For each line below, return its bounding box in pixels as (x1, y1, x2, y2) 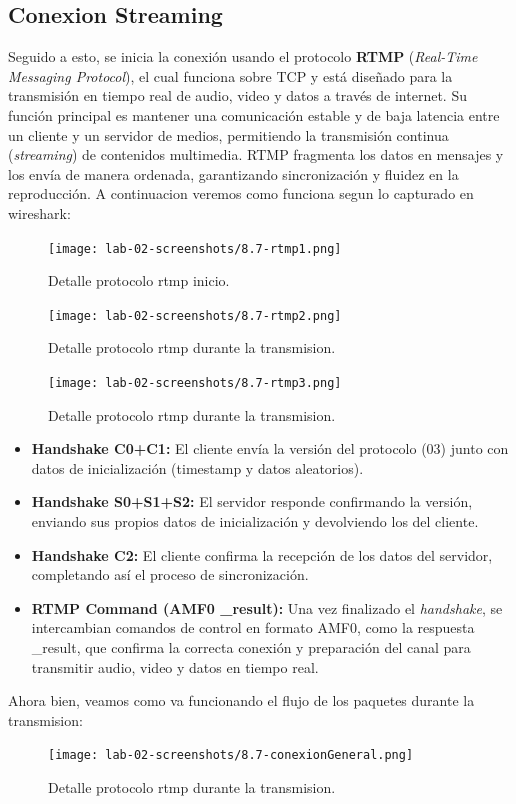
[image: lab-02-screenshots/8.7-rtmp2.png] (48, 308, 342, 323)
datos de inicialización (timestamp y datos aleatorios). (31, 457, 364, 478)
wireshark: (8, 202, 71, 223)
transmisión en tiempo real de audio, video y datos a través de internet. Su (8, 85, 467, 106)
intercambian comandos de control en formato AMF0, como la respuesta (31, 617, 475, 638)
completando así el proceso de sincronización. (31, 564, 309, 585)
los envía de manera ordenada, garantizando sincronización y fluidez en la (8, 163, 459, 184)
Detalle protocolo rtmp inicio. (48, 270, 230, 291)
